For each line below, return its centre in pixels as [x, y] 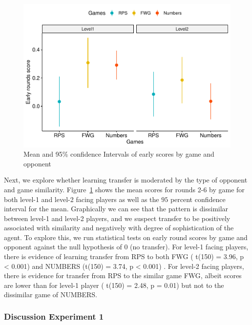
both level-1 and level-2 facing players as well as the [82, 199]
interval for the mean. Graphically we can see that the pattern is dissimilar [116, 209]
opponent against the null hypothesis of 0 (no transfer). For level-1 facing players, [126, 247]
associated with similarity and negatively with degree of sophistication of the [119, 228]
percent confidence [198, 199]
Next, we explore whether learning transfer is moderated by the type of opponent [126, 180]
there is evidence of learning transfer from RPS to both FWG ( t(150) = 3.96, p [124, 256]
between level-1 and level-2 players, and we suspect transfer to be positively [117, 218]
